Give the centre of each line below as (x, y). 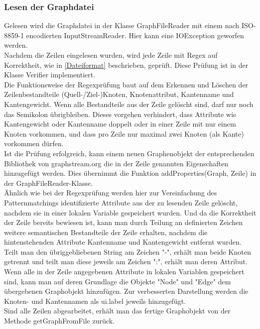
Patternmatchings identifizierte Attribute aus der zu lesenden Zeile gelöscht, (121, 202)
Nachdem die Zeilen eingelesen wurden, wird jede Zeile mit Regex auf (111, 55)
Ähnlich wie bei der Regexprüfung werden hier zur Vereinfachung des (111, 193)
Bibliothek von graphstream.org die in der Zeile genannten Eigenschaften (116, 163)
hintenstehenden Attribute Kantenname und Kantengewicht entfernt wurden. (123, 242)
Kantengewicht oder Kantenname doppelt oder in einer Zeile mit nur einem (120, 124)
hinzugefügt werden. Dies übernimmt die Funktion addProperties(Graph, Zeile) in (130, 173)
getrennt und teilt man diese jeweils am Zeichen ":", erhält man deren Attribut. (126, 261)
